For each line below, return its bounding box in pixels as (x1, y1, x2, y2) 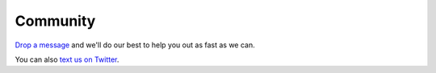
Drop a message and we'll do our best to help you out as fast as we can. (15, 40, 255, 50)
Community (15, 12, 96, 30)
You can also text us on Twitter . (15, 55, 119, 64)
